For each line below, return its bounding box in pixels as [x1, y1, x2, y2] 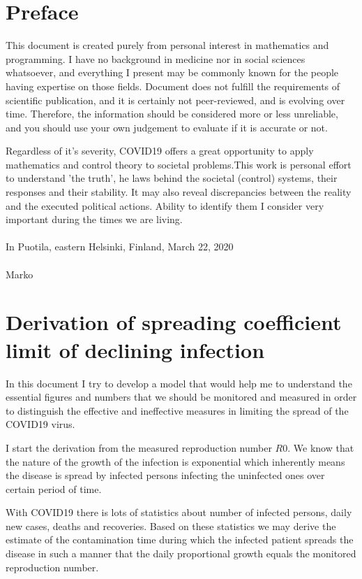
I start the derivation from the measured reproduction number [6, 440, 272, 455]
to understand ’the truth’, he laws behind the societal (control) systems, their [6, 171, 338, 185]
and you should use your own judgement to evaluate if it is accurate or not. [6, 120, 328, 134]
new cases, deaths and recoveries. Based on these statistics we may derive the [6, 518, 336, 533]
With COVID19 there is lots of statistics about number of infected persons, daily [6, 505, 352, 520]
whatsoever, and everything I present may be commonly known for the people [6, 65, 339, 80]
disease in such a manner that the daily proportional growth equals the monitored [6, 546, 356, 561]
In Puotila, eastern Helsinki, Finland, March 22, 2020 [6, 239, 234, 254]
